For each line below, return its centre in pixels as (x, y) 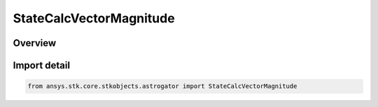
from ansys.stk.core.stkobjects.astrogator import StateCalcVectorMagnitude (162, 86)
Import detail (41, 65)
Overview (35, 43)
